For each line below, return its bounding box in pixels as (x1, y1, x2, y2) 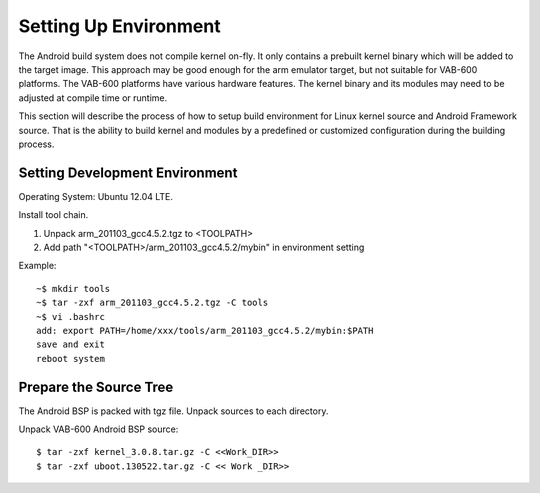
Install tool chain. (18, 209, 89, 221)
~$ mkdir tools (36, 283, 111, 294)
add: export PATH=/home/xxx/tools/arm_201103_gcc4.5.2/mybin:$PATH (36, 325, 374, 336)
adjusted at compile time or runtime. (18, 91, 168, 104)
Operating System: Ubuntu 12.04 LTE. (18, 190, 174, 202)
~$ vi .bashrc (36, 311, 105, 322)
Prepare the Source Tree (18, 378, 174, 395)
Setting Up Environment (18, 15, 221, 37)
